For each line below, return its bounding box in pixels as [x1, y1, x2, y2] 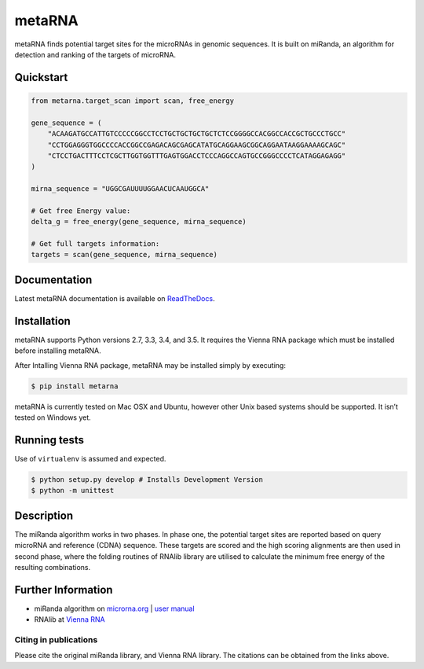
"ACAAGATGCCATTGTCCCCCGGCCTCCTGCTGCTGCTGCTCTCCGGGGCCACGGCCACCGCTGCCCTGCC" [47, 130, 346, 138]
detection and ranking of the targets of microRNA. [14, 50, 177, 59]
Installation [14, 314, 71, 328]
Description [14, 509, 74, 522]
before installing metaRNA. [14, 346, 101, 355]
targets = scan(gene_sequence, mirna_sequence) [31, 250, 217, 259]
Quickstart [14, 71, 68, 84]
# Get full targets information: [31, 240, 160, 248]
